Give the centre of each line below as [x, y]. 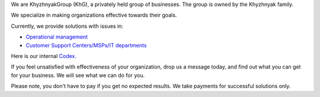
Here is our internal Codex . [44, 56]
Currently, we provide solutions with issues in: [67, 26]
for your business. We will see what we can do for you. [78, 75]
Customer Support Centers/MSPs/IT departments [86, 45]
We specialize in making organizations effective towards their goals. [94, 15]
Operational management [57, 37]
